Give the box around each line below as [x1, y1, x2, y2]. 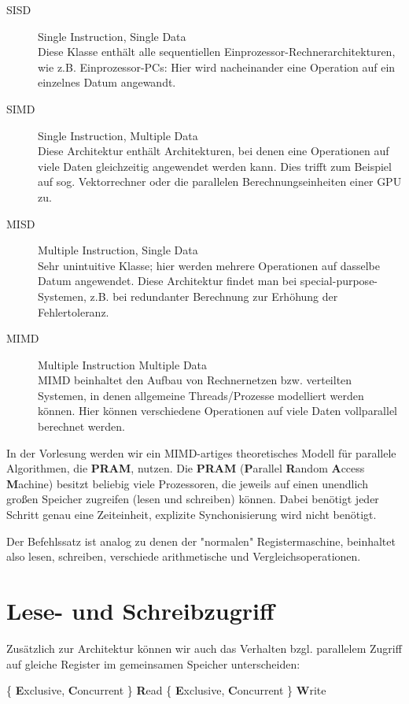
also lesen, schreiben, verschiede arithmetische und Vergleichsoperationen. [6, 548, 361, 565]
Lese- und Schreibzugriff [6, 595, 275, 626]
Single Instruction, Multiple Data [38, 127, 198, 143]
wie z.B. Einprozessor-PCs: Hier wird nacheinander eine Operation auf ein [38, 58, 396, 75]
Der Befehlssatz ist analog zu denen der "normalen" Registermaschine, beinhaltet [6, 532, 396, 549]
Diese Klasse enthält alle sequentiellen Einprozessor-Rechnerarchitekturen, [38, 43, 396, 60]
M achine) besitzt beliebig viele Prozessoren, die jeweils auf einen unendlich [6, 475, 368, 491]
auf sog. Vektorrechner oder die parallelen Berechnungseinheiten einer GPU [38, 173, 402, 190]
